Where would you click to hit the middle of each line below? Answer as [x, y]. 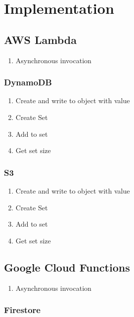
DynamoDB [28, 82]
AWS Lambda [40, 39]
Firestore [22, 310]
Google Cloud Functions [67, 267]
